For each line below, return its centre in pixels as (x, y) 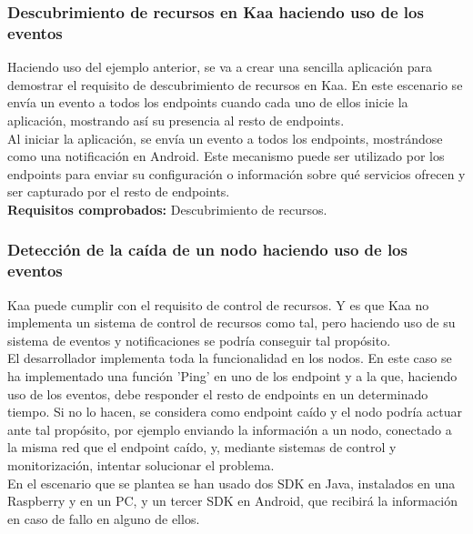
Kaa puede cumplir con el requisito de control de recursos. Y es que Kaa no (218, 304)
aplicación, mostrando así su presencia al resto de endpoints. (176, 120)
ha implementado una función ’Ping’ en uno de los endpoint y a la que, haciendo (232, 376)
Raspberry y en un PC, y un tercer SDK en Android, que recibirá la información (232, 501)
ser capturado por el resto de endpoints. (119, 191)
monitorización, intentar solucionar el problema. (141, 464)
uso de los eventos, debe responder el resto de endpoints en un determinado (218, 393)
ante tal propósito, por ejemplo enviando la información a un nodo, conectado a (230, 429)
